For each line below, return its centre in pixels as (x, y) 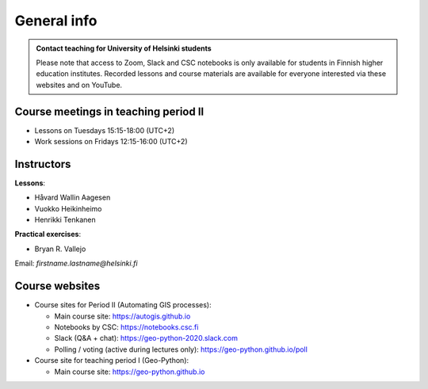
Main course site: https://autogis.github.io (122, 316)
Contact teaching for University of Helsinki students (124, 48)
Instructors (43, 164)
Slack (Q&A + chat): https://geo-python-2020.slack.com (146, 338)
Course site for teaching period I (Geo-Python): (112, 360)
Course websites (57, 286)
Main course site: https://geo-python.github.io (130, 372)
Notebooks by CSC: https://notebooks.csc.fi (126, 327)
